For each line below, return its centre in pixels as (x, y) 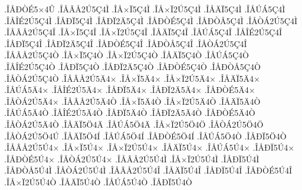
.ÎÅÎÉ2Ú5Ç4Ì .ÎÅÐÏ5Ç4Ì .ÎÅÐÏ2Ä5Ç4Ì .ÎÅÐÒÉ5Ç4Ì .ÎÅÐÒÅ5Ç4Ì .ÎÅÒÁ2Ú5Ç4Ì (151, 20)
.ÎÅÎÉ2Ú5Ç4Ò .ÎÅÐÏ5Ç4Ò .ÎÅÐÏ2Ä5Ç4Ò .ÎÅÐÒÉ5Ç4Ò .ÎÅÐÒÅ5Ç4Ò (132, 66)
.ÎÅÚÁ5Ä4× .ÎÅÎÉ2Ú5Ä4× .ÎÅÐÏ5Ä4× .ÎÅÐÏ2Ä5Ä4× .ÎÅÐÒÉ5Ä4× (130, 90)
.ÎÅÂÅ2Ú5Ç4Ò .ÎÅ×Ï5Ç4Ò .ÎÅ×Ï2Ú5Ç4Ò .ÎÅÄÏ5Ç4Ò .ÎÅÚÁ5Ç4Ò (127, 55)
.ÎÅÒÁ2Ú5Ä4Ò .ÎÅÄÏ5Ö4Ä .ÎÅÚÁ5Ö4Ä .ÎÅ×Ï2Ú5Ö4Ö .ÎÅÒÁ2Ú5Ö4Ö (134, 124)
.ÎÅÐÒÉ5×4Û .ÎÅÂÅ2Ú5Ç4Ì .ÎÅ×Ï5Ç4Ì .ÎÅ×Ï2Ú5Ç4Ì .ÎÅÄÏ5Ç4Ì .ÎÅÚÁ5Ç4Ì (145, 9)
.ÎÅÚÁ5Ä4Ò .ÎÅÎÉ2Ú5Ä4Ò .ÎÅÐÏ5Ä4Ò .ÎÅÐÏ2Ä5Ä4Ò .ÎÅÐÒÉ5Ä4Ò (130, 113)
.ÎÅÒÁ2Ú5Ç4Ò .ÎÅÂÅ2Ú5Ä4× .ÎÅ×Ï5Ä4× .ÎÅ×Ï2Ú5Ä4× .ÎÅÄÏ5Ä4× (132, 78)
